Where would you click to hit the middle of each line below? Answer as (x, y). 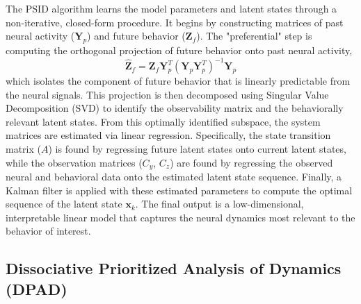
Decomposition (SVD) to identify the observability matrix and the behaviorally (175, 108)
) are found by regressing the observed (251, 162)
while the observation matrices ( (74, 162)
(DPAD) (37, 288)
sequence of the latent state (64, 204)
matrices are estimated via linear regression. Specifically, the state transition (168, 135)
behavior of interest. (48, 231)
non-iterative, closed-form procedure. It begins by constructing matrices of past (175, 22)
